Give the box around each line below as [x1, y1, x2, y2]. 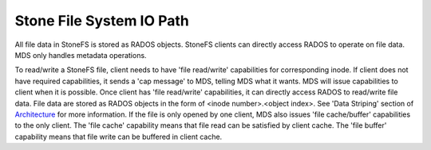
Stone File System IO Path [14, 12, 189, 29]
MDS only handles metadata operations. [14, 50, 147, 60]
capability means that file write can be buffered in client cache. [14, 132, 223, 141]
